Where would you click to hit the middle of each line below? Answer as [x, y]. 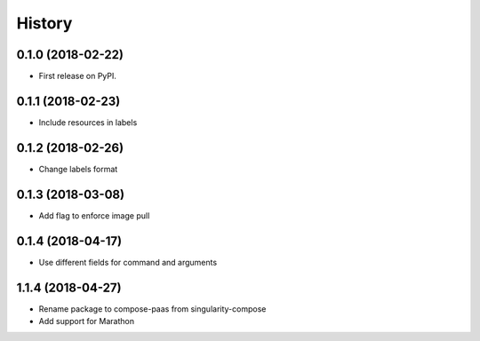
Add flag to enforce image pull [94, 215]
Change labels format [78, 169]
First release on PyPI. [78, 76]
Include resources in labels [88, 122]
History [44, 23]
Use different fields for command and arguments [128, 262]
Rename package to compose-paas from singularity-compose [152, 309]
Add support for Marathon [87, 321]
